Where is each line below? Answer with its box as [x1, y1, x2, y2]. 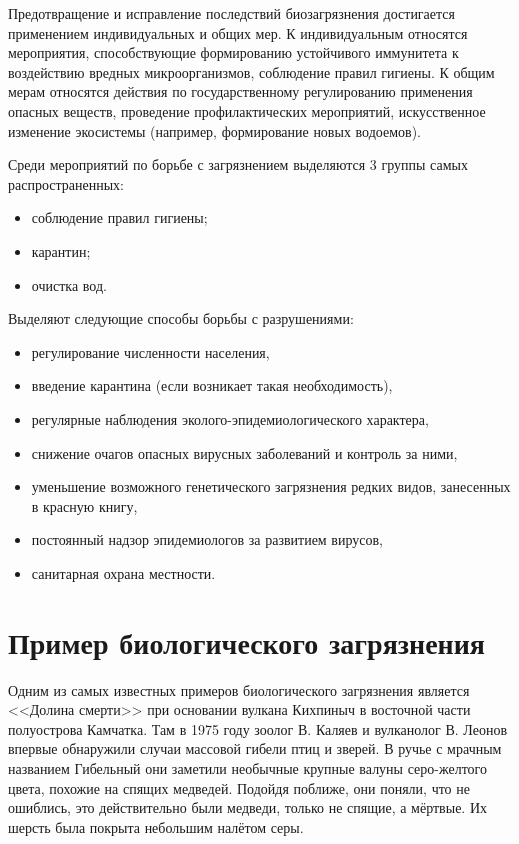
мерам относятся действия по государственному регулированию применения [8, 81, 473, 102]
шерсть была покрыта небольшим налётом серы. [8, 816, 304, 837]
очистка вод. [31, 274, 107, 295]
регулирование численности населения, [31, 341, 270, 362]
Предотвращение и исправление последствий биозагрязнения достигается [8, 3, 455, 23]
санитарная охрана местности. [31, 562, 216, 583]
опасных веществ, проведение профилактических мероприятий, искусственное [8, 100, 486, 121]
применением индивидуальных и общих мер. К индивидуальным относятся [8, 22, 468, 43]
